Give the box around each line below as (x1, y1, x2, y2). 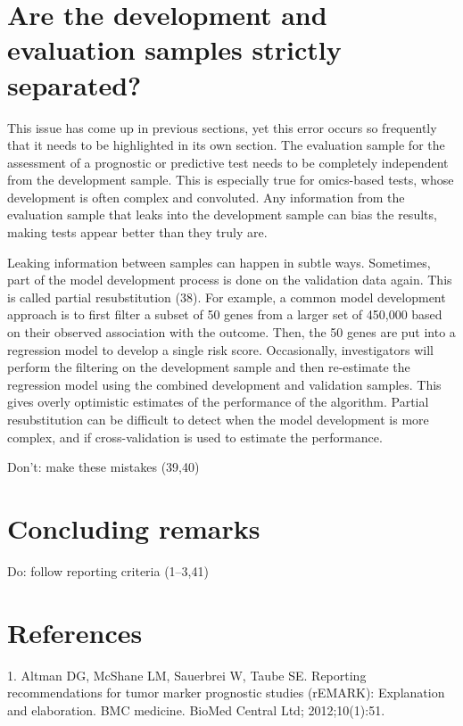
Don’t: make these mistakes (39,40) (7, 458, 200, 476)
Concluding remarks (7, 509, 260, 546)
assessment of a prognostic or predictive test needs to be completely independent (7, 153, 449, 171)
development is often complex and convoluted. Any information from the (7, 187, 405, 206)
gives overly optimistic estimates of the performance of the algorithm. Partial (7, 392, 429, 411)
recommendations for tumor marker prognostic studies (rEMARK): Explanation (7, 683, 445, 702)
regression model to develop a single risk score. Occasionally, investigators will (7, 340, 434, 359)
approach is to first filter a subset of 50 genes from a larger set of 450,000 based (7, 305, 442, 324)
